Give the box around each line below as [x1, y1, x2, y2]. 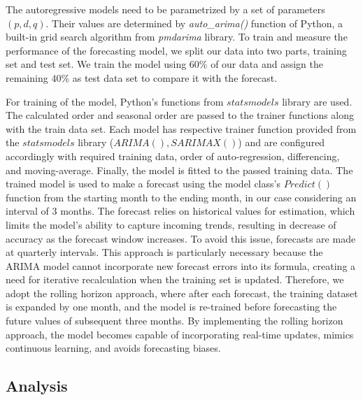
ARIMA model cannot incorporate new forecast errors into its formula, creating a [6, 258, 356, 273]
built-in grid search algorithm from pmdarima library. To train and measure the [6, 29, 348, 44]
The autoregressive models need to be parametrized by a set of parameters [6, 2, 325, 16]
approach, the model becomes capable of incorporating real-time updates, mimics [6, 327, 354, 341]
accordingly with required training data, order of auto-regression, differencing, [6, 148, 340, 163]
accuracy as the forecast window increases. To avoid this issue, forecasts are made [6, 231, 356, 245]
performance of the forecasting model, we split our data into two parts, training [6, 43, 347, 57]
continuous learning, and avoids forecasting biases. [6, 341, 221, 355]
